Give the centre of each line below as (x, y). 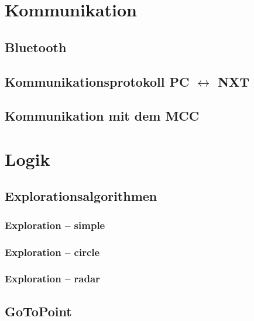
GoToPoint (38, 311)
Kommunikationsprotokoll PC (97, 81)
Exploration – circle (52, 252)
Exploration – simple (55, 225)
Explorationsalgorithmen (81, 196)
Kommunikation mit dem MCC (102, 116)
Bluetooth (36, 47)
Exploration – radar (52, 279)
